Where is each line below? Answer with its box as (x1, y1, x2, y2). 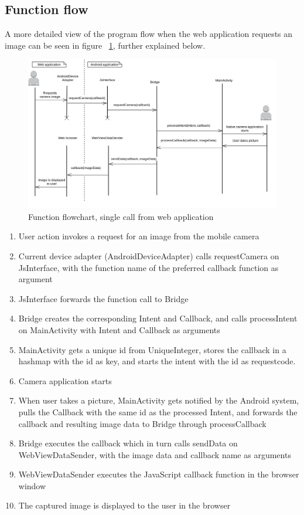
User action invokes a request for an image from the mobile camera (18, 230, 259, 242)
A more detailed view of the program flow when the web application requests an (5, 28, 293, 40)
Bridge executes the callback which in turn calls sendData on (18, 437, 238, 449)
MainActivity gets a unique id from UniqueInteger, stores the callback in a (18, 343, 286, 355)
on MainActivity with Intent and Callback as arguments (18, 323, 220, 336)
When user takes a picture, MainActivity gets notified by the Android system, (18, 394, 299, 406)
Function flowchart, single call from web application (28, 210, 214, 222)
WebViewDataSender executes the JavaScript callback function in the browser (18, 468, 299, 480)
